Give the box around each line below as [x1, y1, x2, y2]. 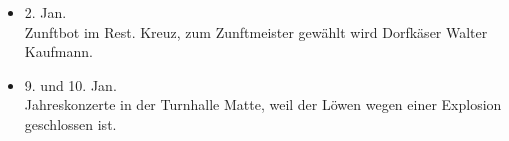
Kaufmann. [24, 41, 93, 62]
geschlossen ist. [24, 113, 117, 134]
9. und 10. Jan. [24, 74, 117, 95]
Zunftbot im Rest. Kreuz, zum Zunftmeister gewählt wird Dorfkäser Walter [24, 21, 488, 42]
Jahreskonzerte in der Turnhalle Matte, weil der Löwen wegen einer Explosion [24, 94, 502, 115]
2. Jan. [24, 2, 67, 22]
